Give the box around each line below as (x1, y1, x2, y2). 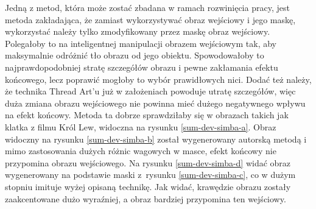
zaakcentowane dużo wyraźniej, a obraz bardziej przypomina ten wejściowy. (5, 192, 286, 205)
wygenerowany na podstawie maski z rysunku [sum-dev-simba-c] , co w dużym (5, 168, 296, 181)
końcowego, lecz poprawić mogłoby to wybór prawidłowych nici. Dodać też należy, (5, 73, 312, 85)
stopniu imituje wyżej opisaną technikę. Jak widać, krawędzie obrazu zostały (5, 180, 291, 193)
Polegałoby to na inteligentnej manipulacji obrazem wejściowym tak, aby (5, 37, 277, 49)
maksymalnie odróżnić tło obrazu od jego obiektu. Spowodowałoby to (5, 49, 264, 62)
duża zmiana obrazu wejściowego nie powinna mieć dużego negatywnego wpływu (5, 96, 306, 109)
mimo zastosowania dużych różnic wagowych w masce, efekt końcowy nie (5, 144, 276, 157)
